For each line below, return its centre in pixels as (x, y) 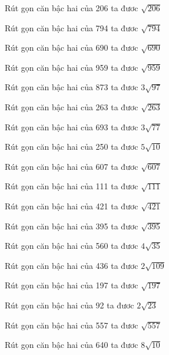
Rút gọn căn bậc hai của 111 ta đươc (72, 186)
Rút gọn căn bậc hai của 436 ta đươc (72, 265)
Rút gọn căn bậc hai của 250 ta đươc (72, 147)
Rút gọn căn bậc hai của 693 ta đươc (72, 126)
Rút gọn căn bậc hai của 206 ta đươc (72, 8)
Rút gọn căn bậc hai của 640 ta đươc (72, 345)
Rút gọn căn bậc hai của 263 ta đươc (72, 106)
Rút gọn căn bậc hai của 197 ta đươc (72, 285)
